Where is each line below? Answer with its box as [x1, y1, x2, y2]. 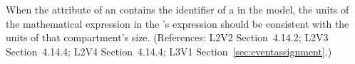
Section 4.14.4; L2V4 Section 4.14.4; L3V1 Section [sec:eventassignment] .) [6, 43, 332, 58]
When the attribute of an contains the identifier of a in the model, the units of [6, 2, 349, 16]
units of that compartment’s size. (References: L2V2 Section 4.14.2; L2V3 [6, 30, 329, 45]
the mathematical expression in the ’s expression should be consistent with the [6, 16, 349, 31]
